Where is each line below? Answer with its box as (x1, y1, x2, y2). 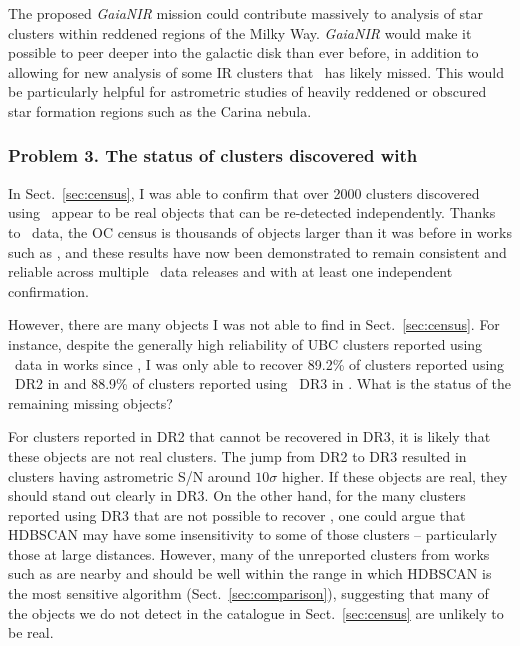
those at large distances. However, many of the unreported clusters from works (8, 543, 490, 564)
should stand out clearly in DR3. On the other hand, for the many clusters (8, 485, 466, 506)
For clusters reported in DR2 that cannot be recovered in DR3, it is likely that (8, 426, 491, 447)
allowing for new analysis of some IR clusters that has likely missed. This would (8, 61, 504, 82)
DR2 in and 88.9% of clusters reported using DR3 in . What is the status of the (14, 373, 512, 394)
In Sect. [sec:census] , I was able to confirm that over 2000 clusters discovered (8, 182, 480, 203)
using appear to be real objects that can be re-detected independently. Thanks (8, 202, 496, 223)
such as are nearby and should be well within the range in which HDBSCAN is (8, 563, 492, 584)
